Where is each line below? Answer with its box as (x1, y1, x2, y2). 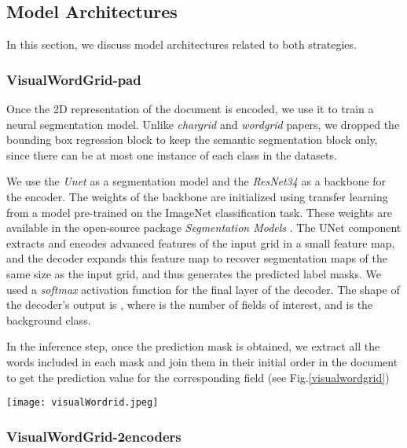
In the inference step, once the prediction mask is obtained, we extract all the (6, 338, 380, 354)
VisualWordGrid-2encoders (6, 426, 181, 446)
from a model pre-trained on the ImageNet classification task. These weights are (6, 204, 392, 220)
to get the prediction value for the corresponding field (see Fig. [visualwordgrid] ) (6, 369, 390, 385)
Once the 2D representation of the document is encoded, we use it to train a (6, 101, 374, 117)
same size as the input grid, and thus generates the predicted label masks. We (6, 265, 382, 281)
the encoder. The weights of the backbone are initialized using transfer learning (6, 188, 388, 204)
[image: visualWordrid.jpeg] (6, 397, 159, 409)
